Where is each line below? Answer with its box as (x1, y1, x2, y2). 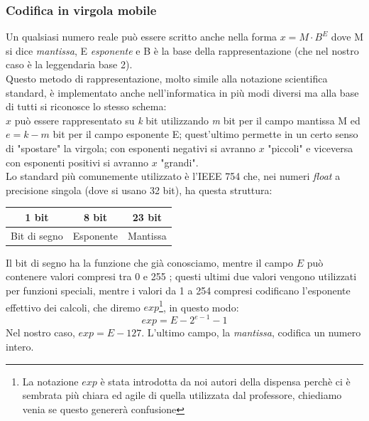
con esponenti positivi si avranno (6, 154, 148, 169)
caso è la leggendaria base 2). (6, 57, 133, 72)
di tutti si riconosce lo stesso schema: (6, 99, 167, 114)
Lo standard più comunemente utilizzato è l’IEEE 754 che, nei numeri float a (6, 169, 341, 183)
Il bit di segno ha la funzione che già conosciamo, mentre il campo (6, 255, 293, 270)
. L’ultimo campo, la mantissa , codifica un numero (141, 325, 361, 340)
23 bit (132, 209, 162, 224)
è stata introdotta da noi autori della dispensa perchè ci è (100, 373, 351, 388)
